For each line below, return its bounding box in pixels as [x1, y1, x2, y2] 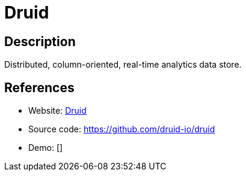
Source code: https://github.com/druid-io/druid [28, 124, 215, 135]
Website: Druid [28, 105, 87, 116]
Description [4, 34, 76, 49]
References [4, 80, 75, 95]
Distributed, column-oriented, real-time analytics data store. [4, 59, 242, 70]
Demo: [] [28, 142, 63, 153]
